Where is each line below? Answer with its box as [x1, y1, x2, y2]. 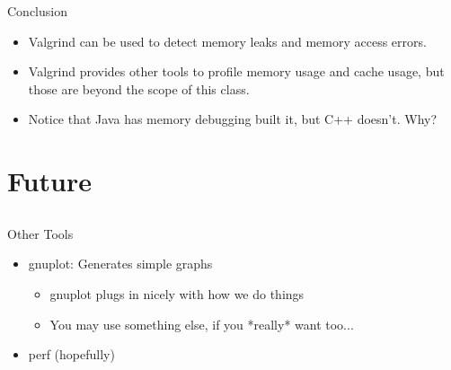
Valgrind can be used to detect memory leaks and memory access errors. [28, 31, 427, 50]
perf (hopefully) [28, 345, 115, 364]
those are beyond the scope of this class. [28, 79, 250, 98]
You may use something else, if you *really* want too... [49, 314, 354, 333]
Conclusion [7, 2, 67, 20]
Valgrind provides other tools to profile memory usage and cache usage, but [28, 62, 445, 81]
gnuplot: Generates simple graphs [28, 254, 213, 273]
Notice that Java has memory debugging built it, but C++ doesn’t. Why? [28, 110, 438, 128]
